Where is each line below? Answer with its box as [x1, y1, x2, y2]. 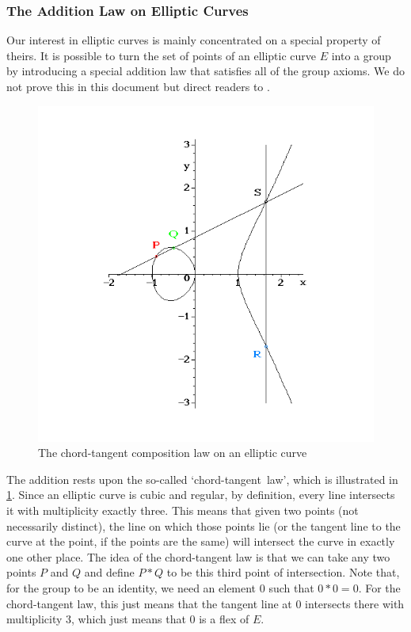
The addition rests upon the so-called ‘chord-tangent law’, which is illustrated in [6, 470, 398, 487]
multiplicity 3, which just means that [6, 611, 186, 627]
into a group [331, 47, 391, 63]
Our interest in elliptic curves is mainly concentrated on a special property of [6, 32, 381, 48]
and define [84, 564, 135, 581]
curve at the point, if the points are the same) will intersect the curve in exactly [6, 533, 395, 550]
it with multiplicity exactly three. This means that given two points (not [6, 501, 359, 518]
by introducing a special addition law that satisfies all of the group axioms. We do [6, 63, 405, 79]
